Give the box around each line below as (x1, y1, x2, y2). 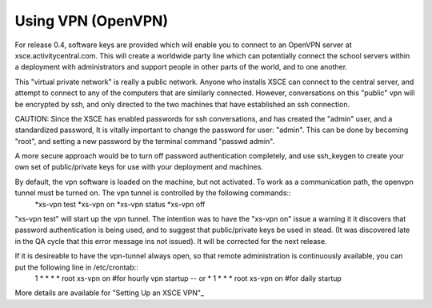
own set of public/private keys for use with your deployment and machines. (14, 162, 264, 172)
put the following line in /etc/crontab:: (14, 262, 139, 272)
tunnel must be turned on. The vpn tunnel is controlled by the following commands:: (14, 188, 291, 198)
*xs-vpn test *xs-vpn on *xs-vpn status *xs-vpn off (34, 199, 206, 209)
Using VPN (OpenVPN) (14, 12, 168, 30)
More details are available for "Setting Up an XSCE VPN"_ (14, 288, 204, 298)
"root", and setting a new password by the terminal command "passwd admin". (14, 136, 275, 146)
